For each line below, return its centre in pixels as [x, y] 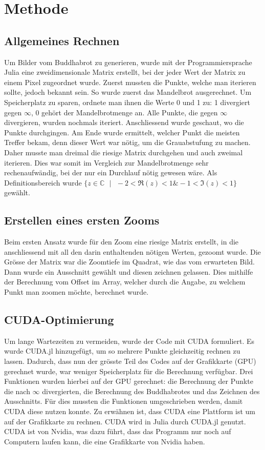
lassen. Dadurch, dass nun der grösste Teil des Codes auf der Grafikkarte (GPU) [130, 361]
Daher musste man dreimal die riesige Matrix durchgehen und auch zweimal [124, 152]
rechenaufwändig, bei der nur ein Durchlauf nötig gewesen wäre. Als [111, 172]
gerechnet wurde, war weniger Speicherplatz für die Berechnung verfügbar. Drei [129, 371]
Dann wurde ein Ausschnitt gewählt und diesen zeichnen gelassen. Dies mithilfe [129, 271]
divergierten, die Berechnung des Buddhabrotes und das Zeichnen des [151, 391]
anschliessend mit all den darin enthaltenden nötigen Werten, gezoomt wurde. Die [132, 251]
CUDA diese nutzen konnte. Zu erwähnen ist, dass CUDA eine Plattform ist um [130, 411]
